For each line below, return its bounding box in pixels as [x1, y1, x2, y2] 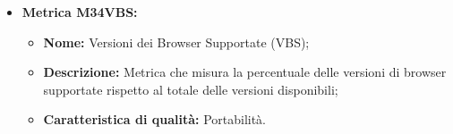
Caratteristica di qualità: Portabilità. [43, 110, 267, 129]
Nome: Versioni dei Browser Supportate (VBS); [43, 32, 310, 51]
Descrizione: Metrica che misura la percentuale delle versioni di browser [43, 63, 447, 81]
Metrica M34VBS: [21, 3, 138, 21]
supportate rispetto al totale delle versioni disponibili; [43, 80, 338, 98]
